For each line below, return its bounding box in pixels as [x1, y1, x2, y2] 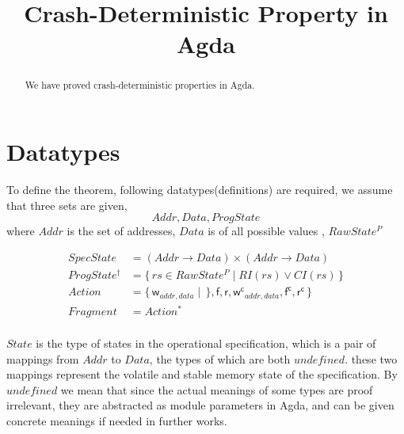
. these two [345, 350, 398, 367]
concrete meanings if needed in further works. [6, 412, 227, 428]
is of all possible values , [208, 223, 325, 239]
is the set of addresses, [67, 223, 176, 239]
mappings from [6, 350, 79, 367]
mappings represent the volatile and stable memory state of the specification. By [6, 366, 398, 383]
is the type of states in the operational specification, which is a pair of [36, 335, 376, 351]
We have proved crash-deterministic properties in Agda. [25, 78, 255, 92]
